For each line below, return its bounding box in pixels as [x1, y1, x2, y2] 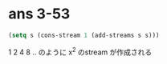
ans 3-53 [8, 5, 71, 23]
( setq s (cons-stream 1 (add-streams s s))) [8, 31, 160, 39]
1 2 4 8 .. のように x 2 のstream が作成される [8, 46, 153, 57]
